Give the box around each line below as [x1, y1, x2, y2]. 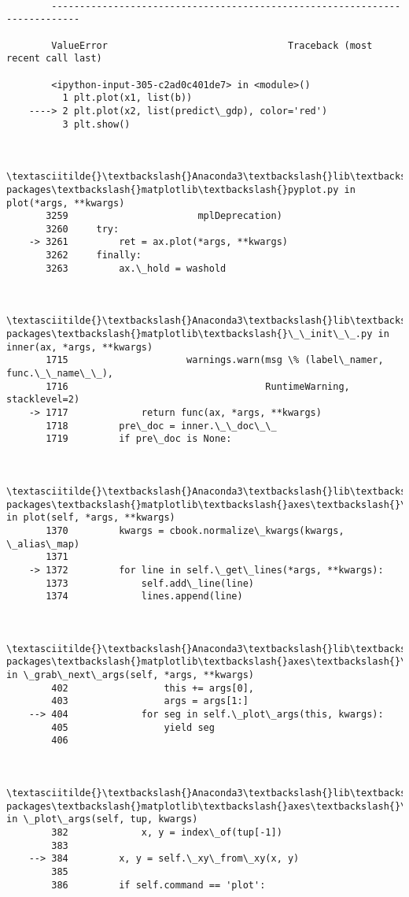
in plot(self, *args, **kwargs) [6, 512, 175, 524]
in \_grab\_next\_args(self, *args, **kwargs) [6, 669, 254, 681]
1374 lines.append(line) [46, 591, 243, 602]
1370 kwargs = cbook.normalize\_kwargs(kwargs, [46, 524, 345, 536]
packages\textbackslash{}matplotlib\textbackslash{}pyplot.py [6, 183, 339, 195]
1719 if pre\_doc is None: [46, 433, 232, 445]
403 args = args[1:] [51, 695, 249, 707]
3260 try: [46, 223, 120, 235]
